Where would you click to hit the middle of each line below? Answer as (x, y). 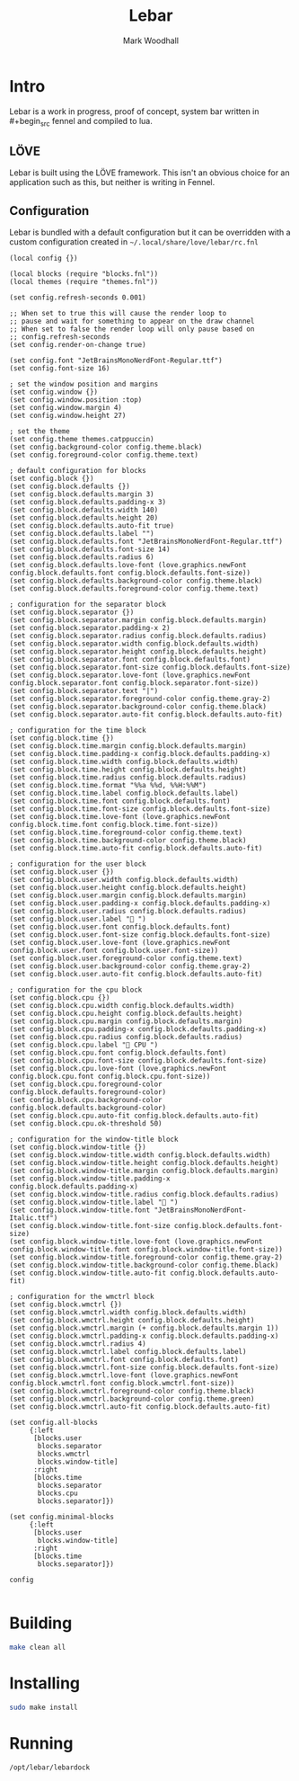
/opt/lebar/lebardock (50, 1768)
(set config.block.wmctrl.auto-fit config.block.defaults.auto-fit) (140, 1407)
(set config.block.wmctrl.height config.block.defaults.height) (132, 1321)
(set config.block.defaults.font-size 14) (90, 549)
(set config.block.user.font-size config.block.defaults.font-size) (140, 935)
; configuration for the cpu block (76, 990)
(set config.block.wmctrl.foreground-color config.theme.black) (132, 1391)
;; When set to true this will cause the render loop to (118, 314)
